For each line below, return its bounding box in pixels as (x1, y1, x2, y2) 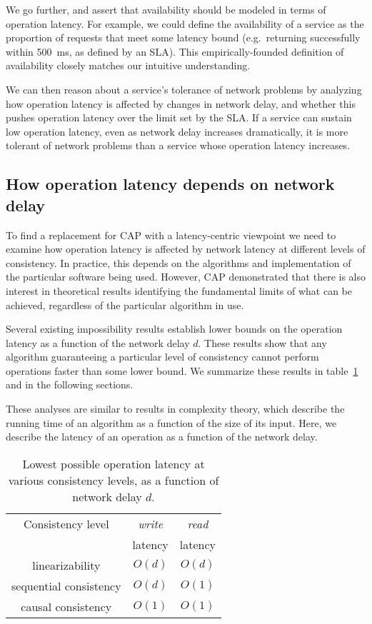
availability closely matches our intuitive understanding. (6, 58, 251, 73)
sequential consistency (11, 577, 121, 594)
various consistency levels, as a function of (8, 471, 219, 488)
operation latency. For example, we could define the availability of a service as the (6, 16, 364, 31)
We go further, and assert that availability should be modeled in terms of (6, 2, 326, 16)
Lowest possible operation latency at (22, 455, 205, 472)
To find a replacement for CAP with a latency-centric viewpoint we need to (6, 227, 336, 242)
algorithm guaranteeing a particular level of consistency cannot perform (6, 349, 319, 364)
